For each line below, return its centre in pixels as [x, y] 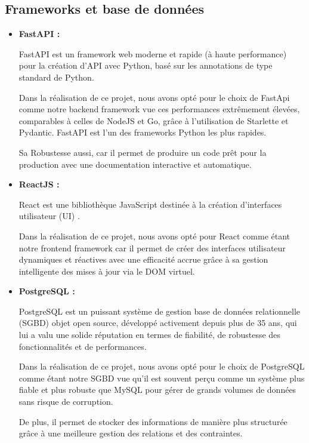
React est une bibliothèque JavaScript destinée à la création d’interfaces [150, 204]
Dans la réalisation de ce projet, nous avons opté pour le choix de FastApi [154, 97]
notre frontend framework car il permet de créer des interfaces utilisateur [152, 247]
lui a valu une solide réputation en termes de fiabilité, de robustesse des [149, 335]
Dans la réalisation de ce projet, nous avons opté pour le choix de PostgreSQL [162, 366]
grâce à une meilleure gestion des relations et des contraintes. [131, 433]
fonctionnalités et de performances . [83, 346]
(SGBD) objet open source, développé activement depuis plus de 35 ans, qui [158, 323]
